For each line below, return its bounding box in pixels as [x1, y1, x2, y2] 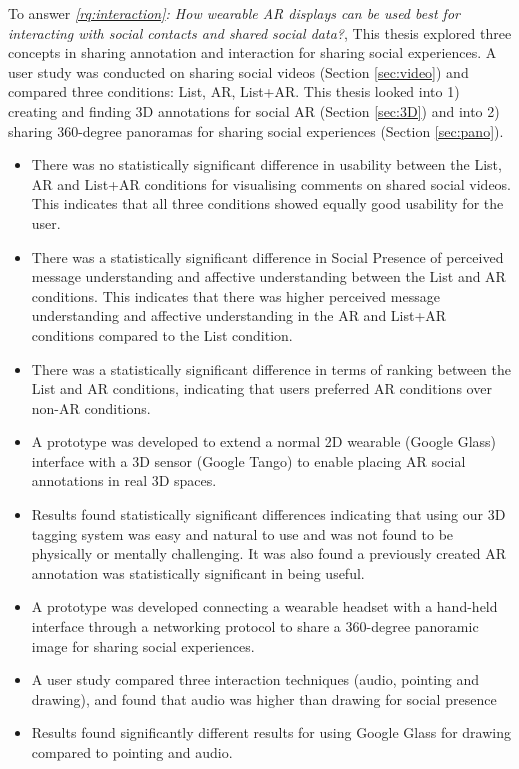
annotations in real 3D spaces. [31, 470, 217, 491]
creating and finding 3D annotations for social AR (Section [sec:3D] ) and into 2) [8, 100, 500, 121]
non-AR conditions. [31, 397, 151, 418]
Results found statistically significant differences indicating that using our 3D [31, 504, 506, 525]
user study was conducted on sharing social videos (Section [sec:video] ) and [8, 61, 469, 82]
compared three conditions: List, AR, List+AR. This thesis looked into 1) [8, 81, 460, 102]
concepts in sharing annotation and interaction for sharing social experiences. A [8, 42, 497, 63]
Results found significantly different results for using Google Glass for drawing [31, 722, 511, 743]
